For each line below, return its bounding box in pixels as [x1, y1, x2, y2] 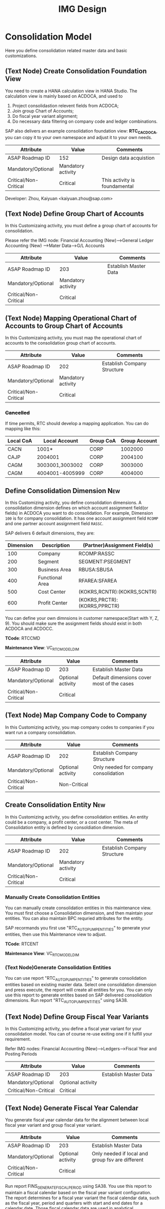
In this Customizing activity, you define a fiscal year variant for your [5, 1026, 141, 1031]
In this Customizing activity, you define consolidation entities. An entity [5, 814, 149, 819]
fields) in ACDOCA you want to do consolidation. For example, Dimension [5, 510, 153, 516]
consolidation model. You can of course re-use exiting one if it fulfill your [5, 1031, 153, 1037]
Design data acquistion [101, 154, 155, 161]
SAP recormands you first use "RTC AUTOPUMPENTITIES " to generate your [5, 925, 151, 932]
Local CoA [7, 437, 32, 444]
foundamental [101, 182, 134, 189]
